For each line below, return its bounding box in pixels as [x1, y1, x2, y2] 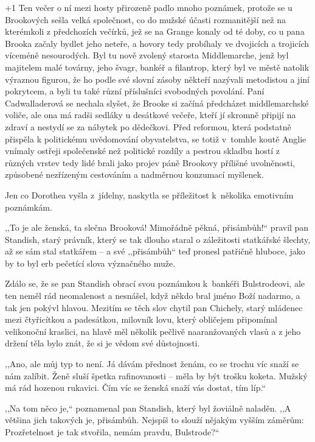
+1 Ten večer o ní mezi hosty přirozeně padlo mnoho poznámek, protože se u [5, 1, 292, 13]
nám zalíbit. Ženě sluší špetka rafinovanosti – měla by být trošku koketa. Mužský [5, 369, 308, 382]
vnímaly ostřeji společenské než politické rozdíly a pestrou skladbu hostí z [5, 144, 280, 157]
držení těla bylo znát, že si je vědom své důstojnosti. [5, 337, 200, 349]
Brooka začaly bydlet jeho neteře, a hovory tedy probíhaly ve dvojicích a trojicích [5, 37, 310, 49]
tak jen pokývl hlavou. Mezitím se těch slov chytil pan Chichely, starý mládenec [5, 301, 303, 314]
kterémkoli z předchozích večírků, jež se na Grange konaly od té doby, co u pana [5, 25, 305, 38]
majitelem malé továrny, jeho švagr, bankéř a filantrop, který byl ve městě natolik [5, 60, 310, 73]
